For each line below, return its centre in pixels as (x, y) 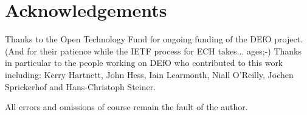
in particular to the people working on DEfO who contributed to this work (144, 63)
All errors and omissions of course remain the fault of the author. (126, 107)
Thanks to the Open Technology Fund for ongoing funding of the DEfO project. (154, 39)
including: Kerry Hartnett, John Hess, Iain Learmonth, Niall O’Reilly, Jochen (149, 74)
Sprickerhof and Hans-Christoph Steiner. (81, 86)
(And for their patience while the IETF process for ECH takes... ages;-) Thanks (153, 51)
